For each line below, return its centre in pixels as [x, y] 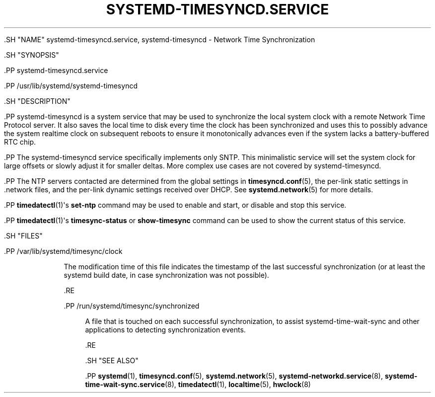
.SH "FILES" [23, 236]
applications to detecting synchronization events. [165, 329]
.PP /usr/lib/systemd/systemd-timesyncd [71, 85]
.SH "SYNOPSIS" [32, 55]
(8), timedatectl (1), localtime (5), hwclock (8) [238, 384]
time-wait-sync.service [125, 384]
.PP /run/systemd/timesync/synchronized [132, 306]
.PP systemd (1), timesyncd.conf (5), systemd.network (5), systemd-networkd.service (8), [234, 376]
